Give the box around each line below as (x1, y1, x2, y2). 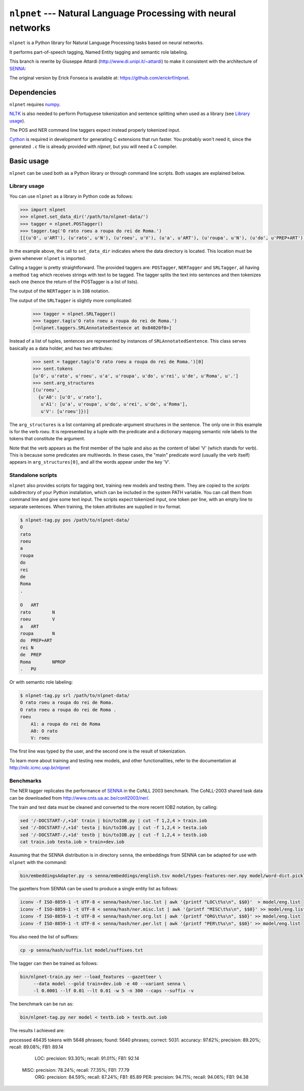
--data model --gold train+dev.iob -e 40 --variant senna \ (33, 981, 186, 987)
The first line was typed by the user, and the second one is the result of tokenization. (9, 748, 186, 755)
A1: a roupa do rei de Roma (30, 721, 101, 727)
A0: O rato (30, 728, 58, 734)
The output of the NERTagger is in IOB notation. (9, 288, 110, 294)
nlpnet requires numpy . (9, 101, 61, 107)
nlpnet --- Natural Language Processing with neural (9, 8, 236, 19)
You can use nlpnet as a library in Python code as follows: (9, 193, 133, 199)
